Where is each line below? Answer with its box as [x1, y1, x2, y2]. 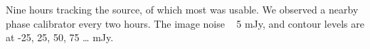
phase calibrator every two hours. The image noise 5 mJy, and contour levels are [6, 16, 364, 31]
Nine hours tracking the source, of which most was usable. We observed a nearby [6, 2, 359, 16]
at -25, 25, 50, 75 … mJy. [6, 30, 114, 45]
